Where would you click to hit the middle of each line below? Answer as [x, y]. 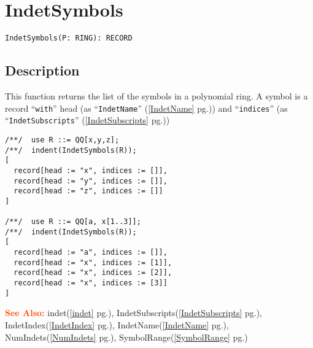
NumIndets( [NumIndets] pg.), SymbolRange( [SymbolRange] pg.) [126, 337]
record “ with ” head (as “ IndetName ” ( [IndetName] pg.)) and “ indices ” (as [146, 108]
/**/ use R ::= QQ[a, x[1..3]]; [73, 222]
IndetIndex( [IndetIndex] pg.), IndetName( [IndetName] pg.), [117, 324]
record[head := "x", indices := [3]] [91, 283]
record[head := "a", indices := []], [91, 253]
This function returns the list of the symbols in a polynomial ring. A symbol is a [156, 95]
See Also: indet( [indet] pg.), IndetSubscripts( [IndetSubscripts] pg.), [133, 313]
